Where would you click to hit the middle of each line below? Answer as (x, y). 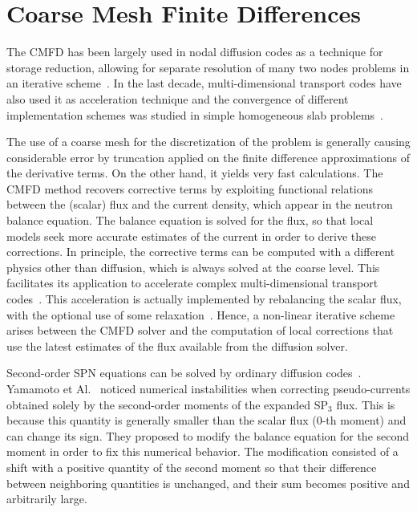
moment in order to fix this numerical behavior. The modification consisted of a (202, 451)
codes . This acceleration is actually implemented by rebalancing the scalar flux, (204, 299)
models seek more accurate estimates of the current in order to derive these (192, 236)
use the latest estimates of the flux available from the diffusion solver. (177, 345)
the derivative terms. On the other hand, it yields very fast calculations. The (195, 173)
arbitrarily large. (47, 499)
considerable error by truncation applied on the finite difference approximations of (208, 157)
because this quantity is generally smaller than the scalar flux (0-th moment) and (206, 420)
